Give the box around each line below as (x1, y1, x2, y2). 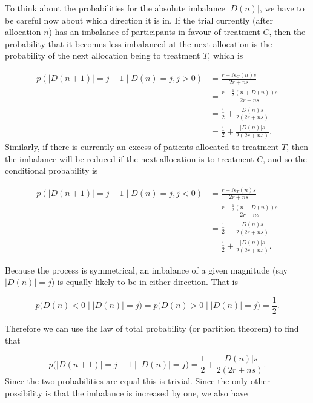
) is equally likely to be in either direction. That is (51, 275, 238, 288)
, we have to (259, 2, 305, 14)
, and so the (263, 152, 307, 165)
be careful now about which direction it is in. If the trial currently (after (5, 13, 273, 26)
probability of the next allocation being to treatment (5, 49, 200, 62)
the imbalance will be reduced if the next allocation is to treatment (5, 152, 254, 165)
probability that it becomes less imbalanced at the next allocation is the (5, 37, 272, 50)
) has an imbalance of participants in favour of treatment (48, 25, 260, 38)
